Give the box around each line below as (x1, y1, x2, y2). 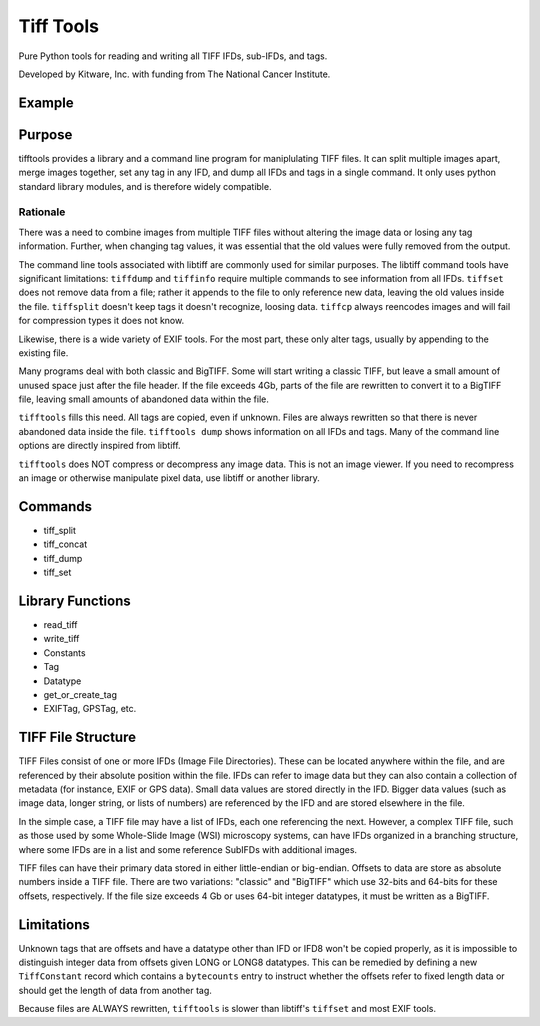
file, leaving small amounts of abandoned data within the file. (18, 393, 269, 405)
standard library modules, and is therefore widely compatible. (18, 180, 272, 192)
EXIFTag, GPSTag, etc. (43, 703, 137, 715)
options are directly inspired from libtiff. (18, 440, 181, 452)
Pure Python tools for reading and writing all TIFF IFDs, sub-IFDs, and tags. (18, 50, 328, 62)
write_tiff (43, 633, 80, 645)
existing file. (18, 346, 69, 359)
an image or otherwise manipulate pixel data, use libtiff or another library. (18, 472, 320, 484)
